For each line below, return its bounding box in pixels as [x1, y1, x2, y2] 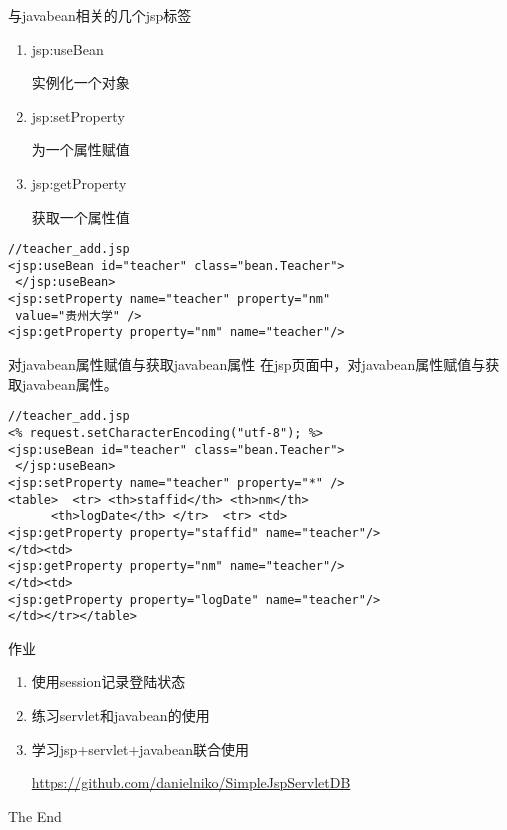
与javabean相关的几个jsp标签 [8, 5, 192, 25]
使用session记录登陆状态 [31, 671, 186, 692]
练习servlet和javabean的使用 [31, 705, 210, 725]
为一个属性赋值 [31, 139, 130, 160]
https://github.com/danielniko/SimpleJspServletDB [31, 772, 351, 793]
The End [8, 805, 62, 826]
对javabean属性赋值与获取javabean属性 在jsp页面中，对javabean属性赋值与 [8, 354, 486, 375]
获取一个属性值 [31, 206, 130, 227]
